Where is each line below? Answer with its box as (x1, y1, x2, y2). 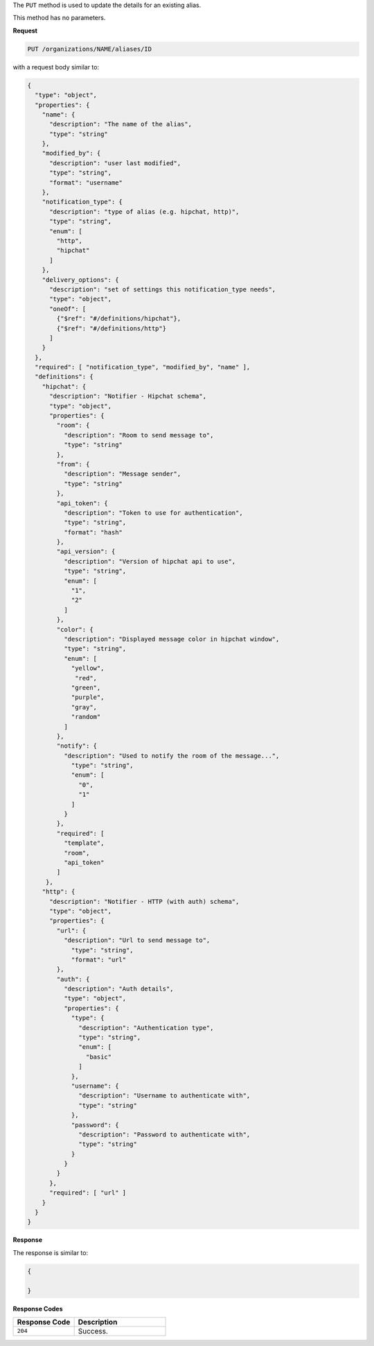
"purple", (71, 693, 105, 701)
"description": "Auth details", (63, 985, 174, 993)
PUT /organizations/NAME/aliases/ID (27, 45, 152, 53)
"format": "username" (49, 178, 123, 187)
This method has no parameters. (12, 14, 106, 22)
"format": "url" (71, 955, 127, 964)
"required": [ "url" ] (49, 1189, 127, 1197)
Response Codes (12, 1304, 63, 1313)
